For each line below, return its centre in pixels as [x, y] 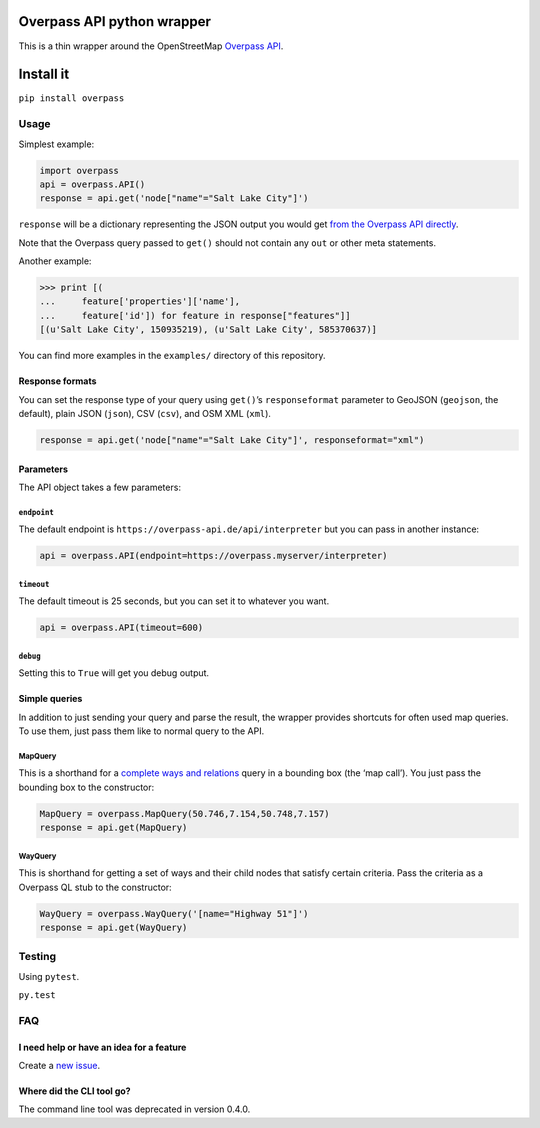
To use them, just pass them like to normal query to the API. [141, 731]
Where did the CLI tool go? [74, 1091]
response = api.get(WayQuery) [113, 927]
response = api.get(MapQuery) [113, 828]
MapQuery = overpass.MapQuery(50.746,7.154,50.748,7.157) [184, 813]
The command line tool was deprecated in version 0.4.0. [134, 1109]
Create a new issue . [59, 1065]
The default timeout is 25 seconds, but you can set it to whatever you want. [174, 601]
